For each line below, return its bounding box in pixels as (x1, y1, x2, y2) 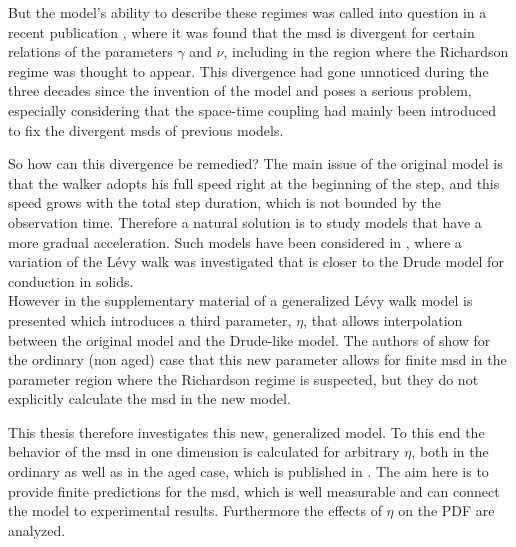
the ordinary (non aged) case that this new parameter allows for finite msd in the (8, 349, 507, 370)
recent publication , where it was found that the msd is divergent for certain (8, 21, 475, 42)
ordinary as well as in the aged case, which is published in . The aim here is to (8, 461, 489, 482)
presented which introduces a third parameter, (8, 309, 292, 330)
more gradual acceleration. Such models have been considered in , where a (8, 231, 462, 252)
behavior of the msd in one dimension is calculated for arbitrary (8, 441, 400, 462)
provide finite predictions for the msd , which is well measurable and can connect (8, 480, 500, 501)
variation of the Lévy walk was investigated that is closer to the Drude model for (8, 251, 504, 272)
